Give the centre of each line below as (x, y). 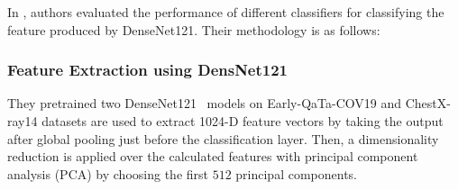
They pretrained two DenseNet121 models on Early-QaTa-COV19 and (204, 103)
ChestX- (428, 103)
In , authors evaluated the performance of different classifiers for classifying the (226, 12)
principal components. (297, 173)
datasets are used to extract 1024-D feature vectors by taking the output (243, 121)
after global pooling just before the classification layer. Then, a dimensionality (223, 138)
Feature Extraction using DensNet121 (148, 70)
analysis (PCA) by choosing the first (108, 173)
